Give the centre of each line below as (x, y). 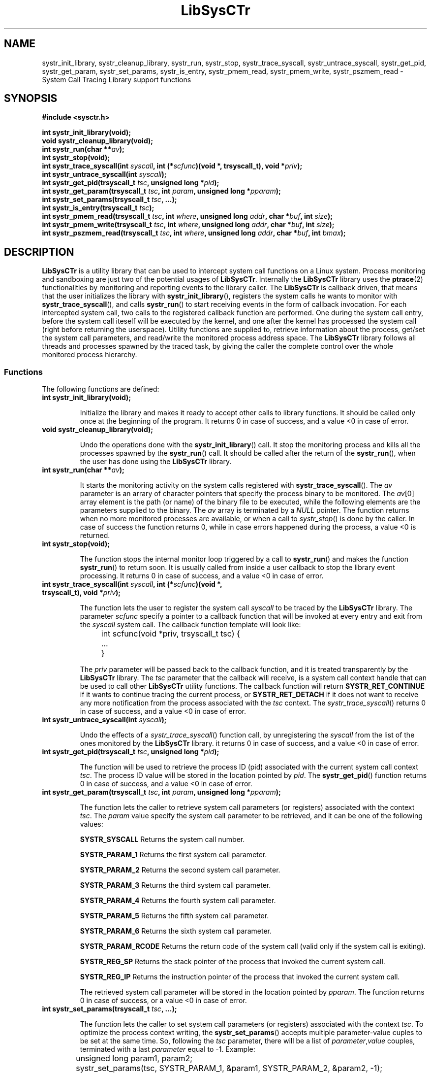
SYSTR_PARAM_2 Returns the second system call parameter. (180, 870)
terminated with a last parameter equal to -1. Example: (168, 1049)
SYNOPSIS (31, 99)
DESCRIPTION (39, 252)
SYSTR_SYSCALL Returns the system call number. (162, 839)
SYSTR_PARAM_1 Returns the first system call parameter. (173, 855)
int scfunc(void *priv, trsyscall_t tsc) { (170, 634)
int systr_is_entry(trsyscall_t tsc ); (98, 208)
